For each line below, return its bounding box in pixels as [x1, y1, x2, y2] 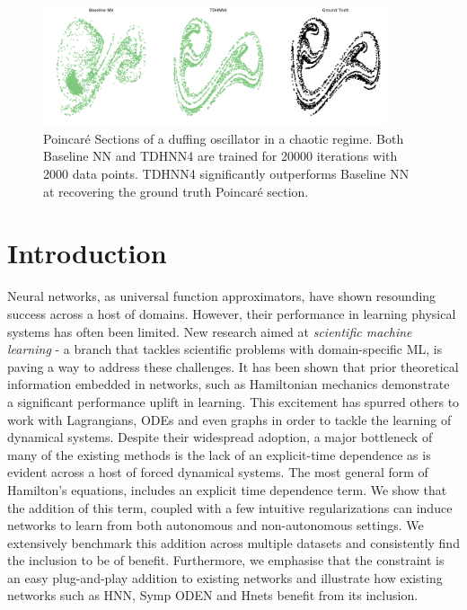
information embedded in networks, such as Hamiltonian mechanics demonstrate [7, 375, 450, 393]
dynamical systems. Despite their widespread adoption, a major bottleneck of [7, 428, 433, 446]
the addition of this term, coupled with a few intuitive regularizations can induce [7, 498, 453, 517]
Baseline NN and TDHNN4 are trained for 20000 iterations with [43, 146, 398, 165]
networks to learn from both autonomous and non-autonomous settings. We [7, 516, 424, 535]
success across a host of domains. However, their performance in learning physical [7, 304, 456, 323]
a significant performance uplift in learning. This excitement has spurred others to [7, 392, 460, 411]
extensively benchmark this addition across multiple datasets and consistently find [7, 533, 460, 552]
